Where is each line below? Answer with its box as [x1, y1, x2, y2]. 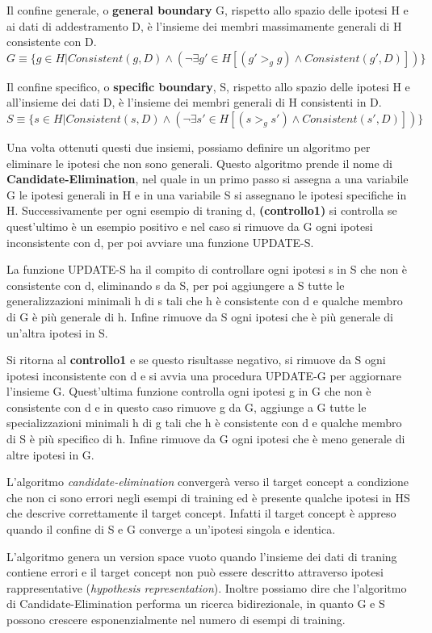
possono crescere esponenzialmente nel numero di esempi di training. [6, 611, 346, 627]
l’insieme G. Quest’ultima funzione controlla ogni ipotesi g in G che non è [6, 383, 371, 400]
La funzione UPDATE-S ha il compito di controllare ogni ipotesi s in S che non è [6, 261, 408, 278]
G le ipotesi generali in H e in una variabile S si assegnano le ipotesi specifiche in [6, 186, 407, 203]
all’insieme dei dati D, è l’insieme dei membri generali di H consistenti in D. [6, 94, 382, 111]
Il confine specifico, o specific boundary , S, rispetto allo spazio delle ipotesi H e [6, 78, 410, 94]
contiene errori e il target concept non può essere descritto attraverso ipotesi [6, 564, 384, 581]
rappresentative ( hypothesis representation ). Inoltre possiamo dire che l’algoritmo [6, 579, 407, 596]
